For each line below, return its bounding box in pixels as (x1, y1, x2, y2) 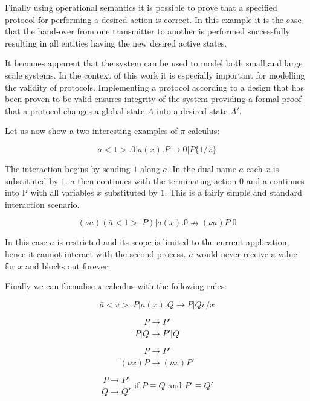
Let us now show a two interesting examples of (5, 124, 178, 137)
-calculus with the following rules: (102, 280, 227, 292)
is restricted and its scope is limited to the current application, (57, 236, 289, 248)
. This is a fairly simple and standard (164, 186, 302, 199)
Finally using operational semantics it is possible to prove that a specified (5, 1, 277, 13)
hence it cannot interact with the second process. (5, 247, 186, 260)
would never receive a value (196, 247, 297, 260)
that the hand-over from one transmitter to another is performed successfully (5, 25, 290, 37)
